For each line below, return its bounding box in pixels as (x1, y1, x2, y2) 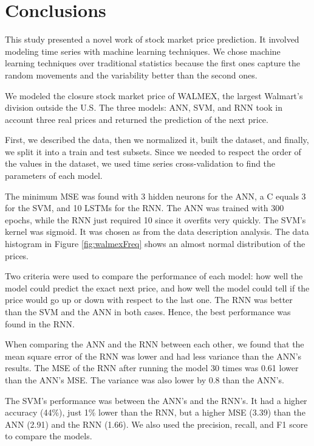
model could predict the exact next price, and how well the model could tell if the (5, 281, 310, 294)
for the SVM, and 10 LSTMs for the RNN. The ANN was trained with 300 (5, 201, 284, 214)
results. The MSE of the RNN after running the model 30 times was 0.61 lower (5, 361, 299, 374)
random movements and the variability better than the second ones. (5, 68, 258, 81)
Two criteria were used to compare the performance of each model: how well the (5, 270, 303, 282)
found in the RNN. (5, 317, 75, 330)
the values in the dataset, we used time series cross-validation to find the (5, 157, 276, 170)
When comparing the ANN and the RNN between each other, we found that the (5, 338, 304, 350)
